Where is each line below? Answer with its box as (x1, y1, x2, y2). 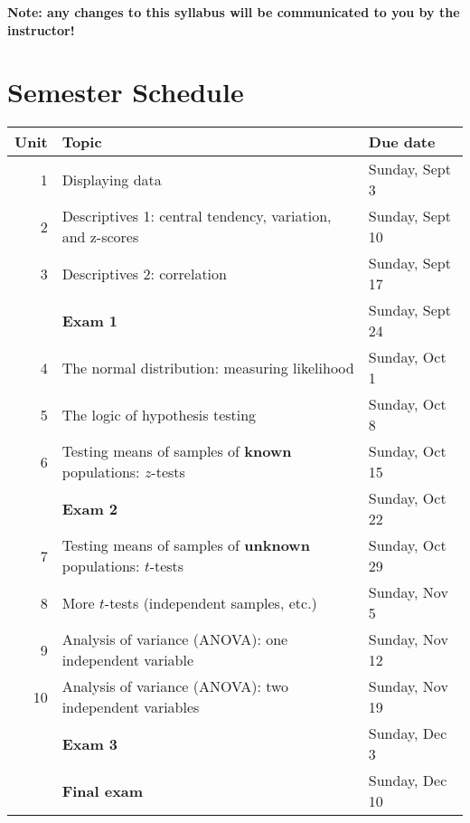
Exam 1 (61, 309, 118, 331)
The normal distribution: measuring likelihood (61, 356, 354, 378)
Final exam (61, 780, 144, 801)
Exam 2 (61, 497, 118, 519)
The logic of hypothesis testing (61, 403, 257, 425)
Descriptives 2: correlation (61, 262, 227, 284)
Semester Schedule (7, 73, 244, 110)
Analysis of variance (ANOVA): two (61, 676, 289, 697)
